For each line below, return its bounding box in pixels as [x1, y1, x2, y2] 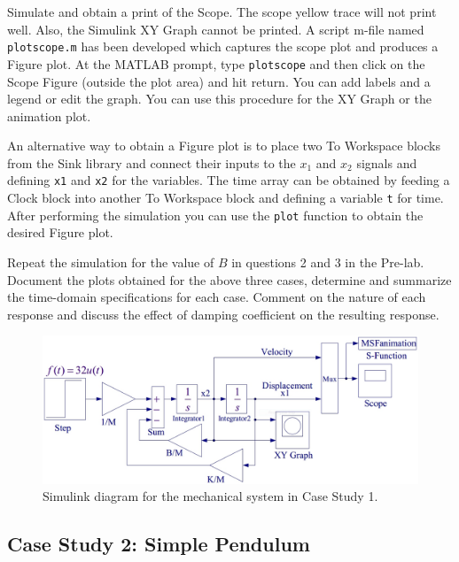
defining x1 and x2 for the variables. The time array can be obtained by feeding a [7, 171, 450, 189]
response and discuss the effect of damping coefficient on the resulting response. [7, 304, 440, 323]
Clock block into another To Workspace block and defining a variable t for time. [7, 189, 444, 207]
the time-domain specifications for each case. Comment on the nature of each [7, 288, 426, 306]
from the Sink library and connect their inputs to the [7, 153, 296, 172]
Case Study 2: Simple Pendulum [7, 530, 310, 558]
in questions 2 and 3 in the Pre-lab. [231, 253, 424, 272]
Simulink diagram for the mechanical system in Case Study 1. [43, 487, 378, 505]
